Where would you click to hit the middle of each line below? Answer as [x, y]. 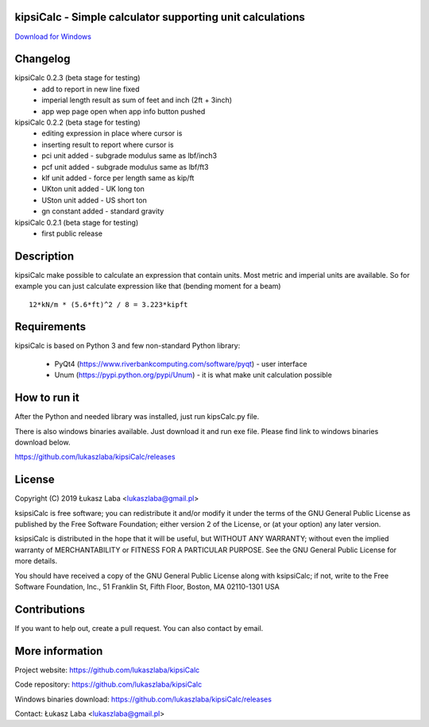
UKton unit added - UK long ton [93, 189]
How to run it [47, 398]
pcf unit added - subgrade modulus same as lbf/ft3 [125, 167]
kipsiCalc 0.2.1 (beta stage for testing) [77, 222]
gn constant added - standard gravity [103, 211]
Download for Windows [53, 37]
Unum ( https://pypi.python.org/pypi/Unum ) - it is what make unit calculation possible [193, 375]
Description [44, 256]
